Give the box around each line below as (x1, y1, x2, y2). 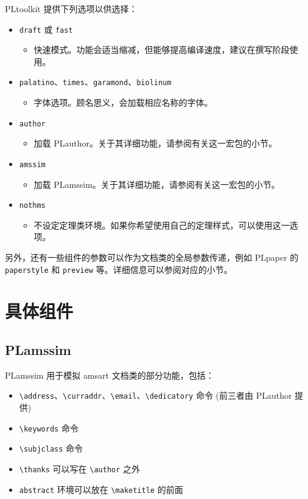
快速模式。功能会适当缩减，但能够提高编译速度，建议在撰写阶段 (33, 43, 290, 56)
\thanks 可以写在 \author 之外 (19, 463, 141, 475)
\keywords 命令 (19, 421, 79, 434)
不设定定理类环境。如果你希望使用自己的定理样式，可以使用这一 (33, 218, 290, 231)
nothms (19, 201, 46, 210)
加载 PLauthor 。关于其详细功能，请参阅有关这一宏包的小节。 (33, 137, 278, 150)
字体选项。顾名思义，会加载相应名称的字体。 (33, 96, 213, 109)
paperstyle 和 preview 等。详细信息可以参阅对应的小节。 (5, 263, 233, 275)
